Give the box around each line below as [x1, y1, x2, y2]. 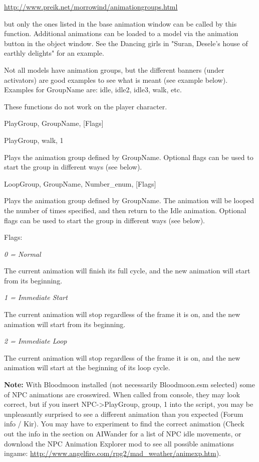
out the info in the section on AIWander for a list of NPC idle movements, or [4, 428, 241, 438]
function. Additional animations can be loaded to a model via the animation [4, 28, 238, 39]
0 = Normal [4, 248, 41, 259]
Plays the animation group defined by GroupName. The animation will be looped [4, 195, 254, 206]
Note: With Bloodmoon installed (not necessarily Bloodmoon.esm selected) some [4, 379, 255, 390]
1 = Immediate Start [4, 292, 68, 302]
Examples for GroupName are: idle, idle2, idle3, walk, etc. [4, 84, 182, 95]
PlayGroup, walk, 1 [4, 134, 64, 145]
